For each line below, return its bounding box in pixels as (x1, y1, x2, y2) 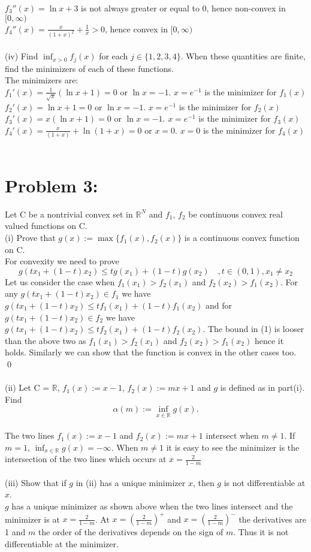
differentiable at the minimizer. (5, 537, 119, 550)
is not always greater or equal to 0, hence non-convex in (81, 2, 286, 14)
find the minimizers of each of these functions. (5, 62, 174, 74)
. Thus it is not (233, 526, 289, 538)
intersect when (206, 429, 259, 442)
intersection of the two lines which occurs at (5, 453, 167, 465)
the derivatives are (238, 512, 306, 525)
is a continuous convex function (184, 231, 300, 244)
